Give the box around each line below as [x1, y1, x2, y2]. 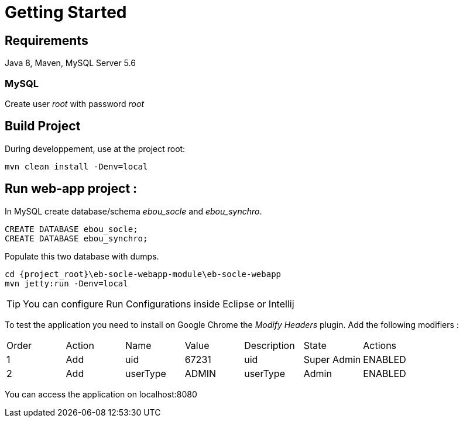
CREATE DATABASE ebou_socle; [5, 224, 138, 234]
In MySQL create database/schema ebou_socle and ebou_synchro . [5, 206, 262, 216]
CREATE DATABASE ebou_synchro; [5, 233, 148, 243]
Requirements [5, 33, 88, 48]
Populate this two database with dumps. [5, 251, 159, 261]
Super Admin [303, 353, 361, 365]
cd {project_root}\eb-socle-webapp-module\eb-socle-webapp [5, 269, 282, 279]
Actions [363, 339, 397, 351]
